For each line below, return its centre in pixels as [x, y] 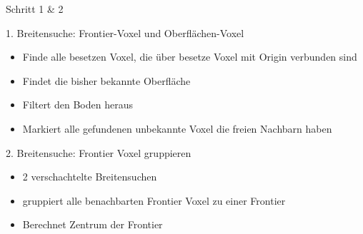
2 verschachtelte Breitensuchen [90, 177]
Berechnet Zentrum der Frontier [93, 224]
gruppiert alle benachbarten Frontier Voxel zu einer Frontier [154, 200]
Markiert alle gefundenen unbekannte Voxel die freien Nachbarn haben [177, 128]
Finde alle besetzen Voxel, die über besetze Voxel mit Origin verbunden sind [190, 57]
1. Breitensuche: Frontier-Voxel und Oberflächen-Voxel [125, 32]
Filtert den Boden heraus [78, 105]
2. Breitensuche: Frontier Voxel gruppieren [99, 152]
